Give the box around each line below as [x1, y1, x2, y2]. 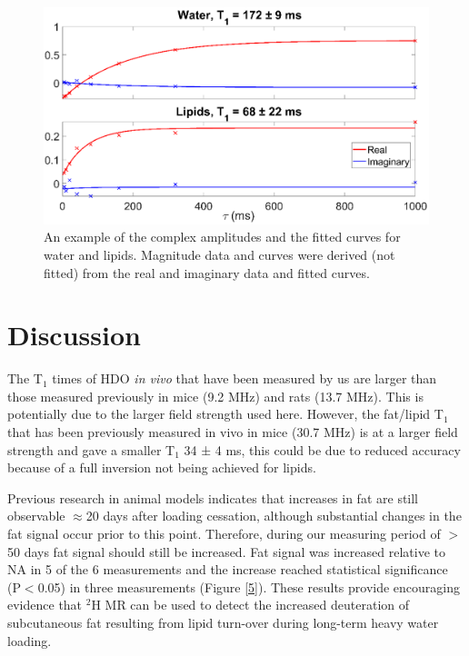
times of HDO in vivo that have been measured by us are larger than [52, 369, 437, 388]
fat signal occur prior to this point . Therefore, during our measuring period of [7, 523, 441, 542]
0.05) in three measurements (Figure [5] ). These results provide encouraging [37, 577, 461, 596]
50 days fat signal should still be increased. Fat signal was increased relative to [7, 542, 445, 561]
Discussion [7, 316, 141, 353]
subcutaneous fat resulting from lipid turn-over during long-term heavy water [7, 612, 439, 631]
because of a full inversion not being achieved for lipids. [7, 458, 316, 477]
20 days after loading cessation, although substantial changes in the [85, 506, 462, 525]
